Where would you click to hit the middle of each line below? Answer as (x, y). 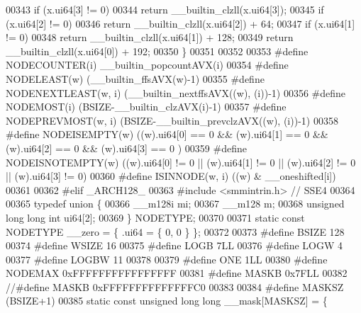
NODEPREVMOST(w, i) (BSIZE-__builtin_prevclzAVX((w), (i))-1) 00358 (172, 120)
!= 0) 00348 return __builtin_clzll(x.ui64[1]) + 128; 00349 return (150, 37)
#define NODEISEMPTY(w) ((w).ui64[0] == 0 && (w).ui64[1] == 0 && (167, 134)
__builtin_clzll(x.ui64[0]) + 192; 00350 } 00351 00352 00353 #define (157, 51)
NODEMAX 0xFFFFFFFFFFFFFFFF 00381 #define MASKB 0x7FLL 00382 (177, 273)
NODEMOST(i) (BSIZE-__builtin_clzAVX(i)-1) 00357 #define (146, 107)
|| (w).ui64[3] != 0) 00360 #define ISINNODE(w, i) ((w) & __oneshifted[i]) (171, 176)
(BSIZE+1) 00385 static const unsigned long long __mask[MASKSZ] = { (167, 301)
